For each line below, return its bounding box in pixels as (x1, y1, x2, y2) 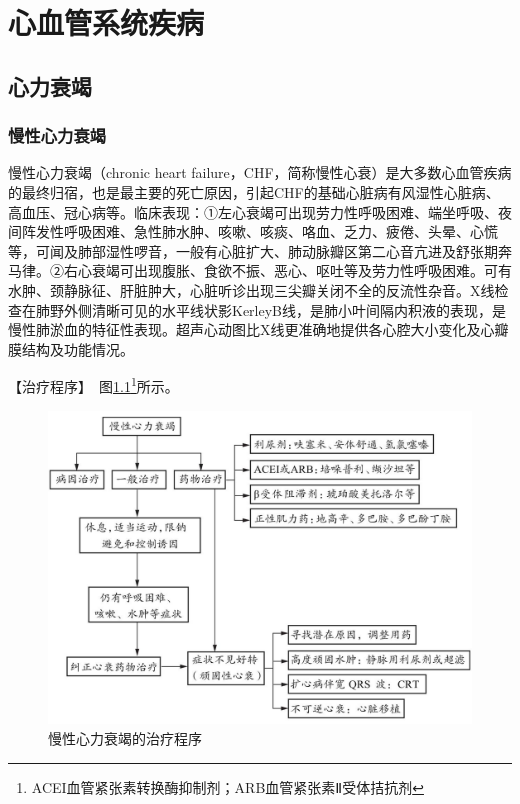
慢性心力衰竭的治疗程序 (48, 728, 202, 749)
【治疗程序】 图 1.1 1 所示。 (8, 373, 179, 396)
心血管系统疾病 (8, 2, 205, 43)
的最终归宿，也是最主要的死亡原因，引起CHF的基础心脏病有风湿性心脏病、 (8, 181, 500, 202)
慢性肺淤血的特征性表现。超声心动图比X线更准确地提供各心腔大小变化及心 (8, 319, 495, 340)
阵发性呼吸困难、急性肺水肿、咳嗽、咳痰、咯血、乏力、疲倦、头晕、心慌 (21, 221, 498, 242)
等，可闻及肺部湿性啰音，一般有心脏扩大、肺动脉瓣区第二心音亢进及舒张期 (8, 240, 498, 261)
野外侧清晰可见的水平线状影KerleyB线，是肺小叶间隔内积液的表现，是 (49, 299, 507, 320)
